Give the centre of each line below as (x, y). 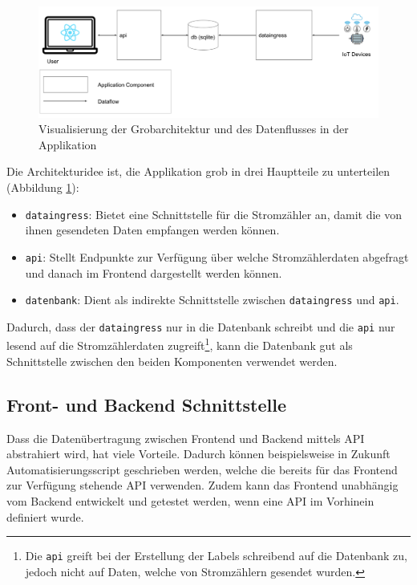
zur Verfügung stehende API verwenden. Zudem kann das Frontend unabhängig (202, 485)
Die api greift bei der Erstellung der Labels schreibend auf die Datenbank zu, (216, 556)
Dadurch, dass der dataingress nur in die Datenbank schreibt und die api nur (201, 326)
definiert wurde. (45, 516)
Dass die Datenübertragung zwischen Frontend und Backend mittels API (186, 438)
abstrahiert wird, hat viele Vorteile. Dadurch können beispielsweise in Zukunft (198, 454)
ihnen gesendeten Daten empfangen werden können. (152, 230)
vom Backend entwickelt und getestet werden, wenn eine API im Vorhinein (190, 500)
